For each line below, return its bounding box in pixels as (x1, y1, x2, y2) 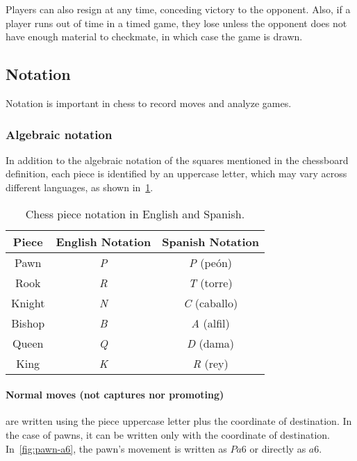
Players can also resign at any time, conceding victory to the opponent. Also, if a (6, 2, 351, 16)
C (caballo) (183, 294, 238, 311)
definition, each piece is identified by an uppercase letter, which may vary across (6, 166, 347, 181)
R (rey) (192, 355, 229, 371)
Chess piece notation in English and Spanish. (25, 205, 245, 222)
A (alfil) (191, 314, 230, 331)
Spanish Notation (162, 233, 259, 250)
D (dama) (187, 334, 235, 351)
